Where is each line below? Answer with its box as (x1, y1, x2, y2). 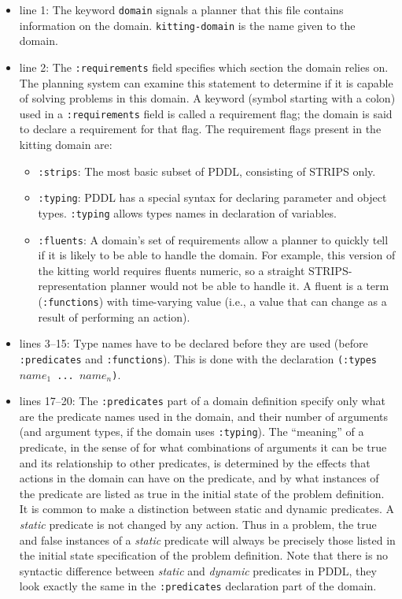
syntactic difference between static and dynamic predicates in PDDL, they (19, 562, 377, 579)
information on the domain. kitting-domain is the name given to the (19, 17, 356, 33)
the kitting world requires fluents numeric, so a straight (38, 262, 305, 278)
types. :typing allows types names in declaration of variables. (38, 204, 337, 221)
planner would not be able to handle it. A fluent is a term (110, 277, 389, 294)
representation (38, 277, 107, 294)
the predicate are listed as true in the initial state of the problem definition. (19, 485, 385, 501)
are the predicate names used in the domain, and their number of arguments (19, 407, 389, 424)
